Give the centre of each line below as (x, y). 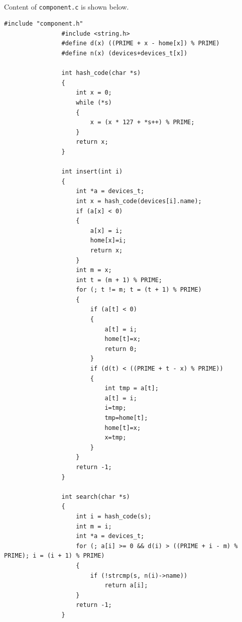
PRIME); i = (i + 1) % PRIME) (54, 556)
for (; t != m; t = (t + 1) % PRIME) (139, 290)
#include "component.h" (44, 24)
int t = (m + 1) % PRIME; (119, 280)
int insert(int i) (92, 172)
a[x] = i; (106, 231)
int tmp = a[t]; (132, 388)
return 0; (121, 349)
